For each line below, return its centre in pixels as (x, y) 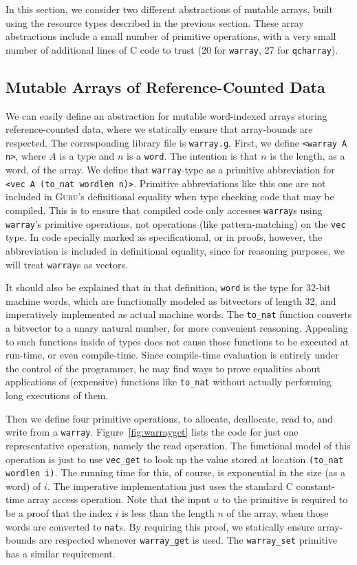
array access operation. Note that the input (119, 499)
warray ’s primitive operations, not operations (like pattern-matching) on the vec (176, 223)
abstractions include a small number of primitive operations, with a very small (171, 36)
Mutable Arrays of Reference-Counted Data (165, 86)
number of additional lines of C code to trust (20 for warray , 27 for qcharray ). (172, 49)
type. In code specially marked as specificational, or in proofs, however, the (164, 237)
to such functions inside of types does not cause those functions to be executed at (177, 341)
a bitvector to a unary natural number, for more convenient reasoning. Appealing (177, 328)
